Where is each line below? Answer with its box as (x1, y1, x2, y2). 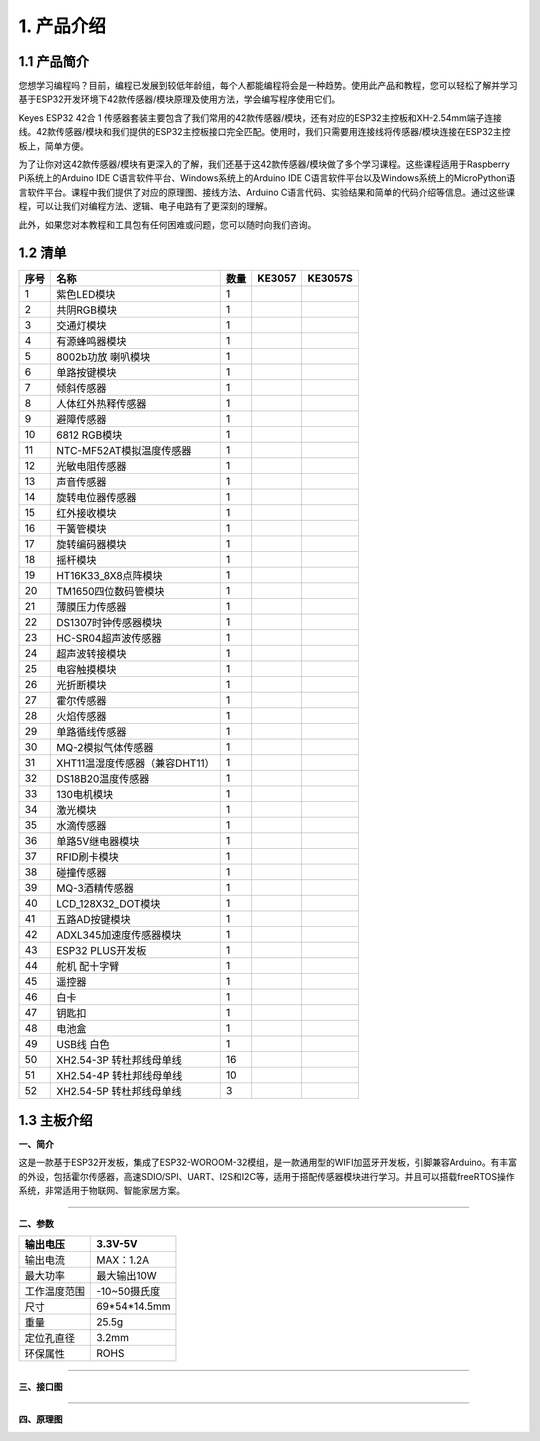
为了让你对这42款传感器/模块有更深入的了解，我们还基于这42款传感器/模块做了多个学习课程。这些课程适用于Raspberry (18, 158, 510, 170)
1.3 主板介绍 (18, 1111, 94, 1129)
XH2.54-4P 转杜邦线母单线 (56, 1069, 183, 1083)
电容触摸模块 (56, 663, 117, 677)
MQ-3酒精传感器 (56, 881, 134, 895)
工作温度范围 (24, 1284, 85, 1298)
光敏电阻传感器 (56, 460, 127, 474)
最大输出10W (96, 1268, 157, 1282)
